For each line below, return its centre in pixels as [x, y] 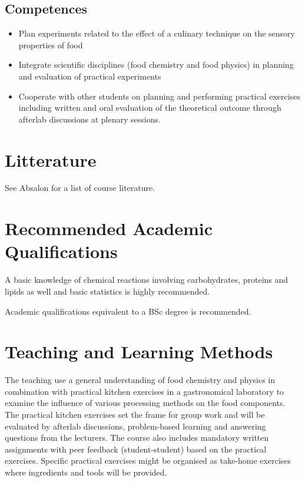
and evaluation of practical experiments [90, 76]
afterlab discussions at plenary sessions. [89, 119]
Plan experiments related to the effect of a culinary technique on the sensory [157, 33]
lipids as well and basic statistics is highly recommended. [107, 291]
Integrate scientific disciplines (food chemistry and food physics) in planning [156, 65]
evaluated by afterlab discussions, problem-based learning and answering [135, 426]
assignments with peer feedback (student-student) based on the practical [136, 449]
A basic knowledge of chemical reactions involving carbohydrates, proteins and [147, 280]
